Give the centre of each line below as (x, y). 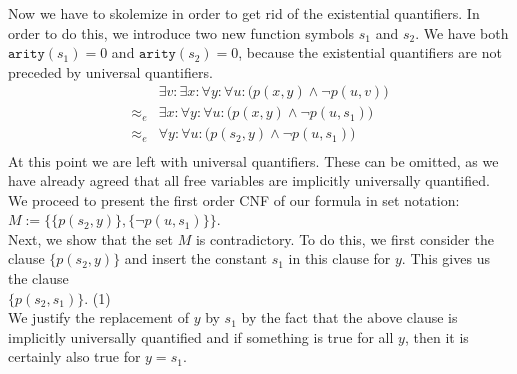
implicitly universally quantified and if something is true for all (201, 336)
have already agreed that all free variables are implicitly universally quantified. (249, 180)
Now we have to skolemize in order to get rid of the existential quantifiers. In (244, 13)
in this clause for (339, 258)
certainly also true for (74, 356)
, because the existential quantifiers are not (370, 52)
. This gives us (445, 258)
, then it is (436, 336)
